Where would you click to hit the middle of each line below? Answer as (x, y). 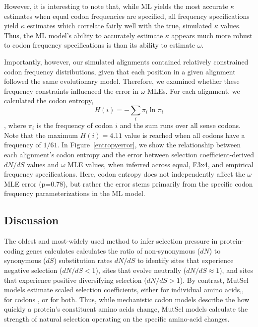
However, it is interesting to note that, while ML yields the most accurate (116, 6)
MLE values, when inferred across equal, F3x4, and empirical (161, 164)
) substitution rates (83, 260)
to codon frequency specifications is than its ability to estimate (100, 45)
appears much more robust (212, 35)
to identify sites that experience (185, 260)
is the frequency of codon (75, 125)
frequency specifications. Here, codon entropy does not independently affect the (125, 174)
